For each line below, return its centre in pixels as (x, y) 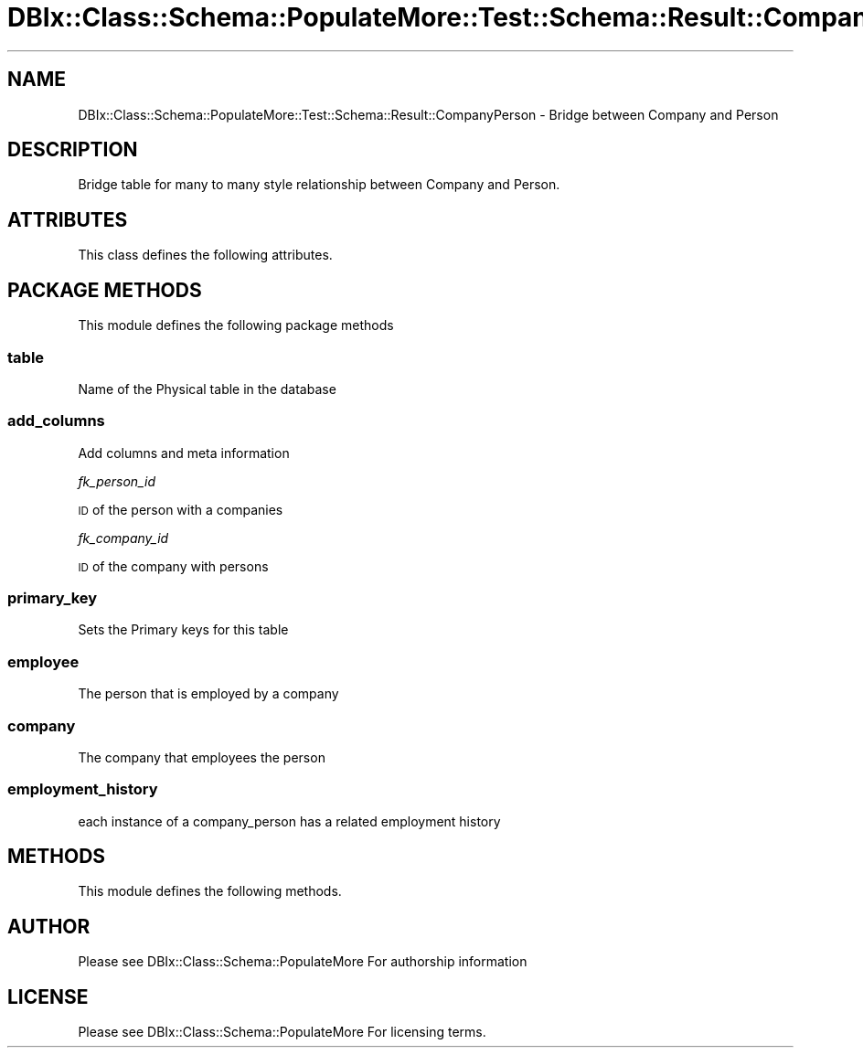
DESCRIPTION (73, 150)
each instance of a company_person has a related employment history (289, 821)
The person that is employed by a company (208, 694)
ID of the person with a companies (181, 509)
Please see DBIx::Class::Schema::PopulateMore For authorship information (303, 962)
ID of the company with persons (173, 566)
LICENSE (48, 996)
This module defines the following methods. (210, 891)
